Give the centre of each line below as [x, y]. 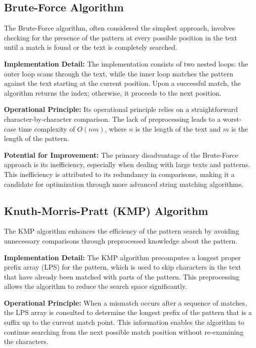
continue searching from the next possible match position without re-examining [124, 331]
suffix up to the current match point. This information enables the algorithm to [124, 322]
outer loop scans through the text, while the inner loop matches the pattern [119, 73]
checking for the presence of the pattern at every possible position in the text [121, 37]
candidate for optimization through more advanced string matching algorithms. [124, 184]
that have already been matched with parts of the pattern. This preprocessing [122, 276]
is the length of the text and [178, 128]
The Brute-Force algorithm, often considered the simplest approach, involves [120, 28]
